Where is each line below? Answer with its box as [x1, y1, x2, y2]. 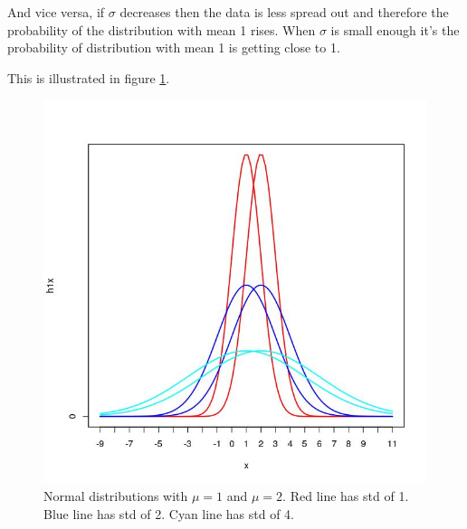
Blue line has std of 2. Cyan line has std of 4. [43, 504, 294, 523]
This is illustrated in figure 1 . [7, 68, 170, 87]
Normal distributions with [43, 486, 188, 505]
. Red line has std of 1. [282, 486, 409, 505]
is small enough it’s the [330, 20, 460, 39]
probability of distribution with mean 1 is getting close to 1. [7, 38, 340, 57]
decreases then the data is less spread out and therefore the [119, 3, 449, 21]
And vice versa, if [7, 3, 105, 21]
